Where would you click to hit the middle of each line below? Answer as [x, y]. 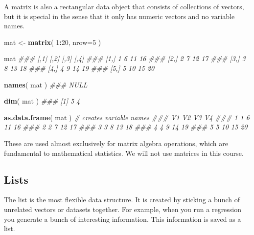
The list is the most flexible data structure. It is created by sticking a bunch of [122, 200]
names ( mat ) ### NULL [46, 84]
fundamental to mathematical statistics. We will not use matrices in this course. [124, 153]
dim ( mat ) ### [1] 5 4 [42, 101]
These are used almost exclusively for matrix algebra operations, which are [116, 143]
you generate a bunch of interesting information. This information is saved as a [123, 219]
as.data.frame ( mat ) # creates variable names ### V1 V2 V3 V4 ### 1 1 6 [127, 117]
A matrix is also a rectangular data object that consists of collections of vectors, [124, 6]
